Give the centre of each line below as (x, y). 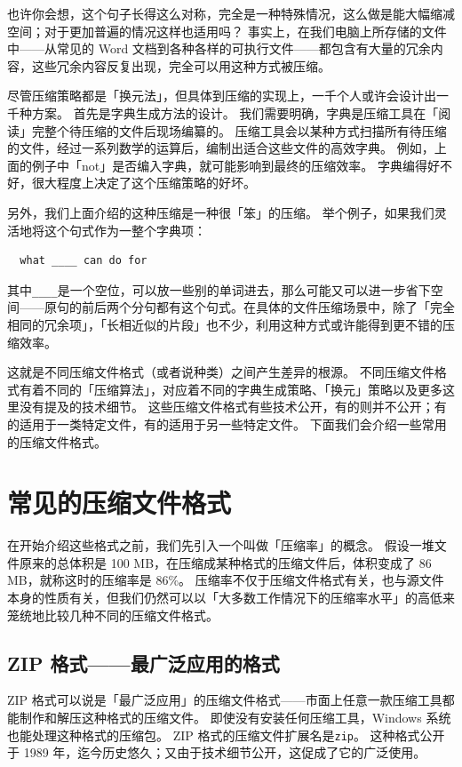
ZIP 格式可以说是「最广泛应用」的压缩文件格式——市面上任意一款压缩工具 (225, 700)
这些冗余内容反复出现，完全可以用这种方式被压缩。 (181, 65)
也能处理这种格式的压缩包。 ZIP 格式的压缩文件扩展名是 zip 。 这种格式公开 (226, 735)
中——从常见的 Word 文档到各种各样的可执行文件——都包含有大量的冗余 (219, 48)
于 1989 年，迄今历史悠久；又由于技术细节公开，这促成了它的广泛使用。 (217, 752)
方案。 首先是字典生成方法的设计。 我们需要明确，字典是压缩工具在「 (235, 112)
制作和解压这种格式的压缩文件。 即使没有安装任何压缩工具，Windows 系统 (235, 718)
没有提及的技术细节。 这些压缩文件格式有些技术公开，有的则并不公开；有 (233, 407)
